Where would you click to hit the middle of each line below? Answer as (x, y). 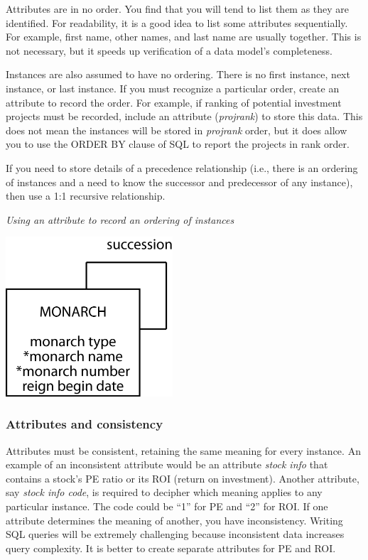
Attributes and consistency (85, 424)
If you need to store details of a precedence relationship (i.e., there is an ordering (182, 167)
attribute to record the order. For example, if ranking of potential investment (174, 102)
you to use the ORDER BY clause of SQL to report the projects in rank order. (178, 144)
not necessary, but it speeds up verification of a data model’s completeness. (169, 50)
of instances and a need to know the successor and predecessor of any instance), (179, 182)
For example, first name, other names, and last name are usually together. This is (184, 37)
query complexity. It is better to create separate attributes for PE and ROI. (171, 548)
